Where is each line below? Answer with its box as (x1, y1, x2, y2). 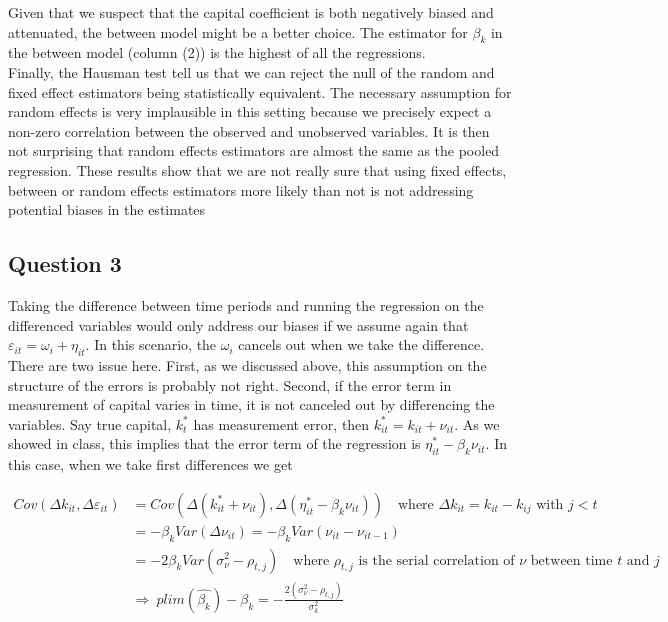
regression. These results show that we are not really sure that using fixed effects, (8, 159, 507, 180)
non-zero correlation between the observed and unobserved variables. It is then (8, 120, 490, 141)
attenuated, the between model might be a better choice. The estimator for (8, 21, 468, 42)
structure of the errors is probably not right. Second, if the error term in (8, 374, 452, 395)
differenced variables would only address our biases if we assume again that (8, 314, 469, 335)
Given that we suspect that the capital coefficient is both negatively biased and (8, 2, 494, 22)
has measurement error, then (193, 413, 370, 434)
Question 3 (8, 248, 122, 279)
